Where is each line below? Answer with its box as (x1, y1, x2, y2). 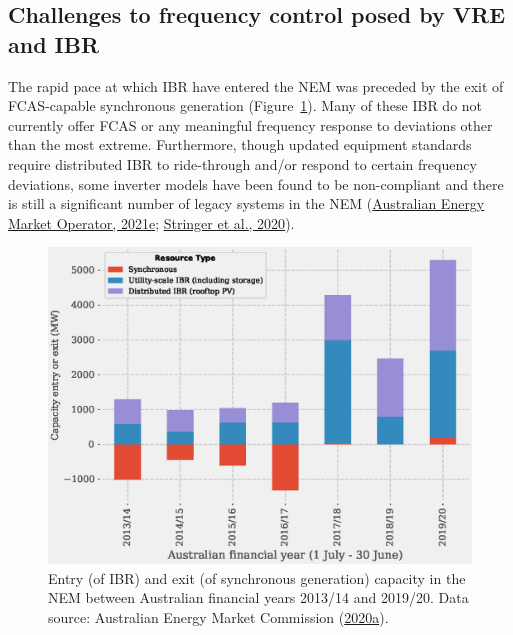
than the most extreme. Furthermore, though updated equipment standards (8, 134, 472, 155)
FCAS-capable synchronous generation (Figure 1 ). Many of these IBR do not (8, 95, 483, 116)
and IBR (8, 28, 100, 59)
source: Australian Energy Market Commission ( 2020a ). (48, 606, 389, 627)
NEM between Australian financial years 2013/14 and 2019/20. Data (48, 587, 469, 608)
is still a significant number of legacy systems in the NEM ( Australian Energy (8, 193, 485, 214)
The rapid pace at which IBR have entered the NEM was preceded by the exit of (8, 75, 504, 96)
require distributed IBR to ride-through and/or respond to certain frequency (8, 153, 477, 174)
